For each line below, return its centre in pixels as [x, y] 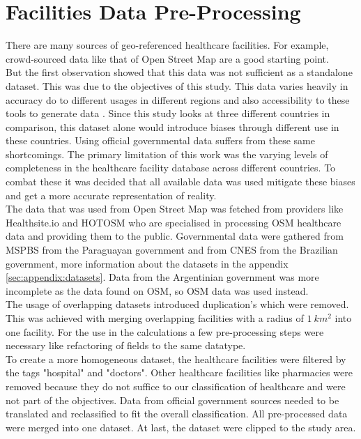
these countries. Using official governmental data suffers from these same [160, 140]
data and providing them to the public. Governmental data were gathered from [175, 236]
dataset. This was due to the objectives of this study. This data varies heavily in [177, 85]
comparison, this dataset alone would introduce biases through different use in [172, 126]
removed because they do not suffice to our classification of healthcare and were [176, 386]
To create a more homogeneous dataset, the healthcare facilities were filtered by [176, 359]
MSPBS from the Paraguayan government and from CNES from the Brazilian [172, 250]
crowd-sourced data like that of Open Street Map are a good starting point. [167, 58]
